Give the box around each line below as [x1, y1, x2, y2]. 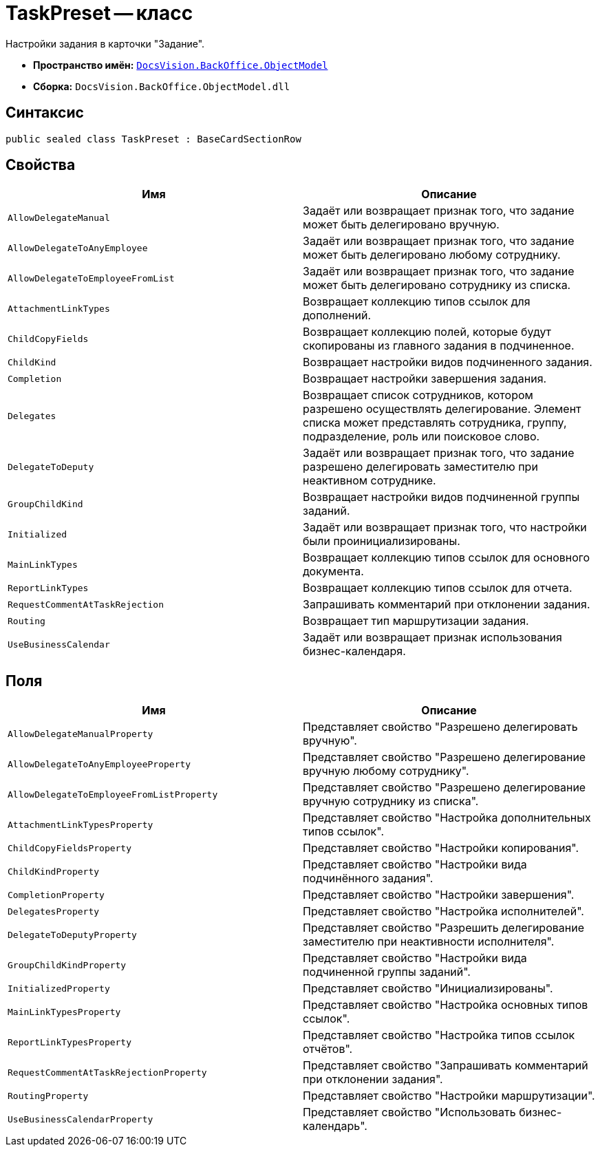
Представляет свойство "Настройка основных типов [303, 998, 588, 1012]
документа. [303, 564, 364, 579]
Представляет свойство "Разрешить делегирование [303, 921, 584, 935]
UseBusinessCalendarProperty [8, 1113, 153, 1124]
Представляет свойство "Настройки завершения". [303, 888, 575, 902]
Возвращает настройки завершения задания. [303, 372, 547, 386]
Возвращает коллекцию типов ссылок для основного [303, 551, 590, 565]
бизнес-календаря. [303, 644, 406, 659]
